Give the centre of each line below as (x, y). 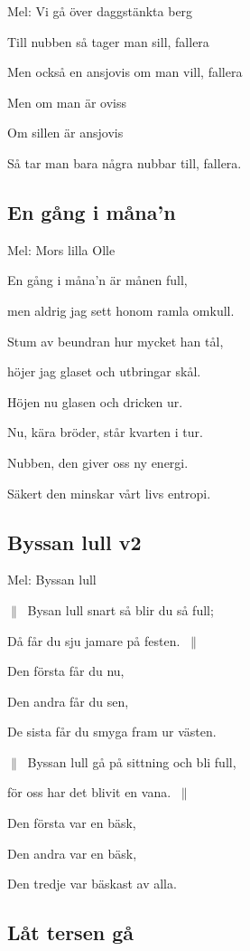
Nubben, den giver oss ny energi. (98, 462)
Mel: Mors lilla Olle (61, 249)
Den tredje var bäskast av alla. (92, 884)
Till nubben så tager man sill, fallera (108, 41)
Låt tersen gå (70, 932)
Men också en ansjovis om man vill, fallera (125, 72)
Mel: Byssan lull (52, 580)
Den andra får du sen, (68, 701)
